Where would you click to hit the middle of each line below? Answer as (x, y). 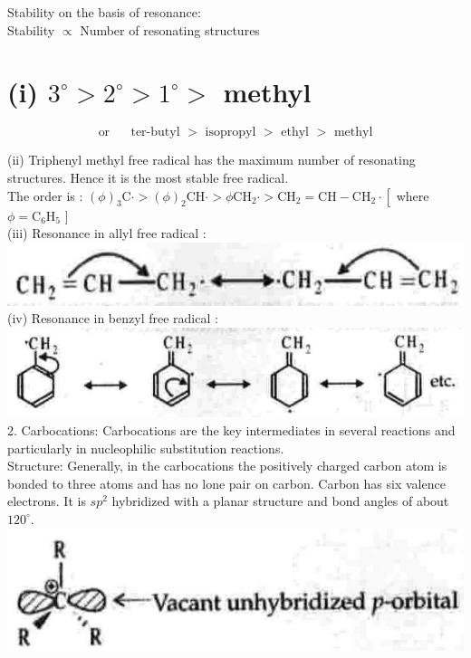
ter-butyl (155, 133)
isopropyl (231, 133)
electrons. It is (47, 501)
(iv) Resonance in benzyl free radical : (113, 318)
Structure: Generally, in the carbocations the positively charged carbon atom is (227, 466)
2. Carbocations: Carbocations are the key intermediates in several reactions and (231, 429)
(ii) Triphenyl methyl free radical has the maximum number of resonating (211, 160)
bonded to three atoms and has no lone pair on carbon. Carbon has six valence (226, 483)
